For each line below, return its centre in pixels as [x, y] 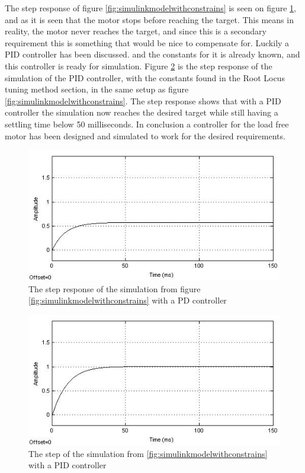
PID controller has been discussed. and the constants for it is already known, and [152, 54]
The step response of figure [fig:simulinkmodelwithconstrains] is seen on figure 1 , [150, 8]
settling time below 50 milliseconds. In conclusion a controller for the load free [147, 124]
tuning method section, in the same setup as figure [97, 89]
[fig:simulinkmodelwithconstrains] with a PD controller [128, 300]
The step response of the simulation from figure [115, 288]
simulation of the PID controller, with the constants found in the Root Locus [145, 77]
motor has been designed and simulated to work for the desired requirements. [145, 135]
